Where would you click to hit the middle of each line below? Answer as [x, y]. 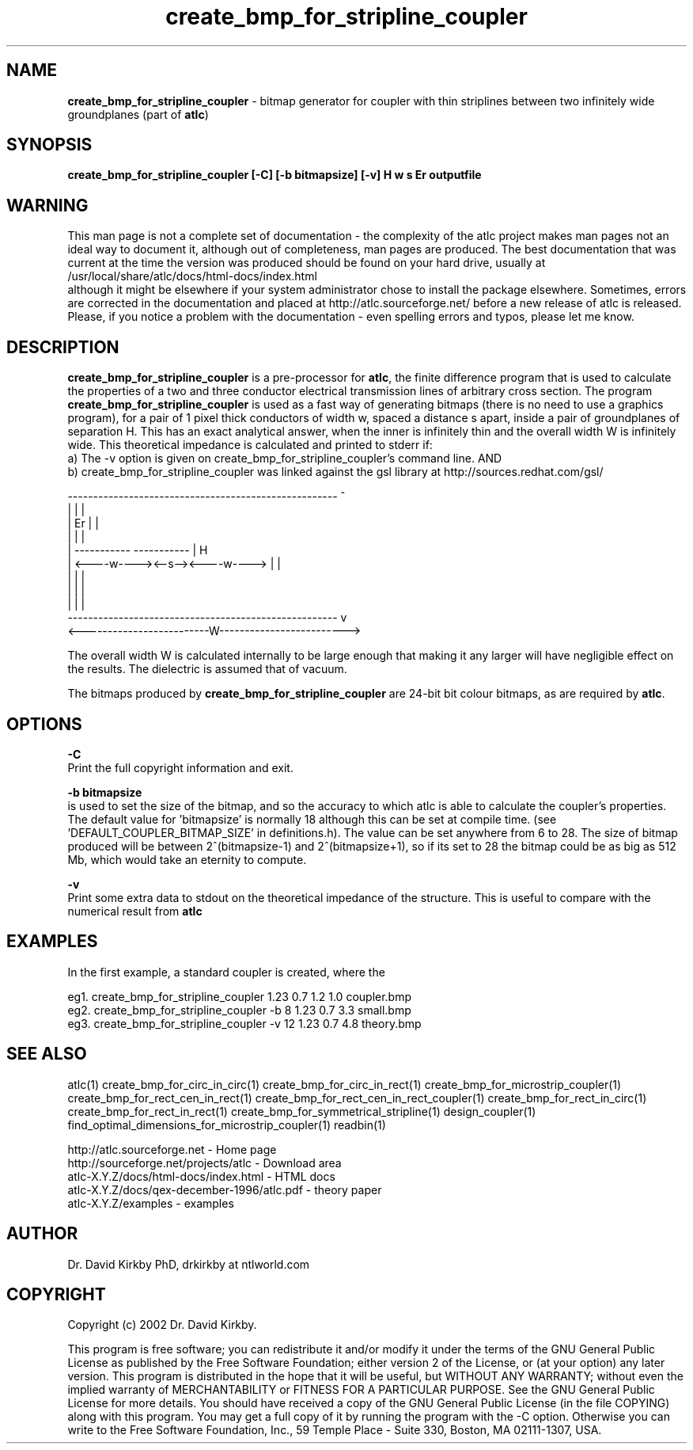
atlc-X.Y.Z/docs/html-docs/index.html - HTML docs [201, 1176]
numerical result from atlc [135, 911]
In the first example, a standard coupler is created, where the [226, 972]
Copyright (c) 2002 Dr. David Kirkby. [162, 1325]
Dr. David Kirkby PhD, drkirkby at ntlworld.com [189, 1264]
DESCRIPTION [63, 347]
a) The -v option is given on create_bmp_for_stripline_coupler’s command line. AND [285, 459]
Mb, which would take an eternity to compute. [187, 859]
